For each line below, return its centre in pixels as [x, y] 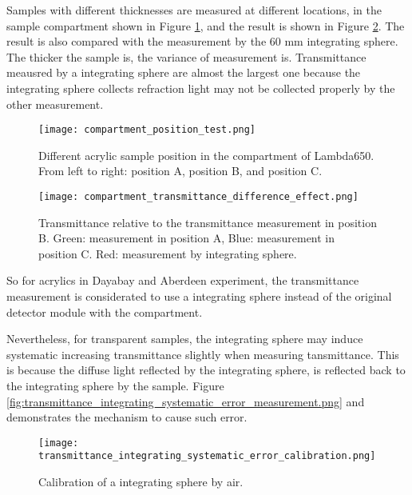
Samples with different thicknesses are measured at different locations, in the [194, 10]
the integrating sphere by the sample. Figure [115, 385]
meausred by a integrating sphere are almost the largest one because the [184, 72]
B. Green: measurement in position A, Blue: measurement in [187, 238]
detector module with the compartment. [105, 311]
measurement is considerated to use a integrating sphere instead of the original [199, 296]
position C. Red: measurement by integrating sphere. [168, 253]
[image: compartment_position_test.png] [147, 130]
